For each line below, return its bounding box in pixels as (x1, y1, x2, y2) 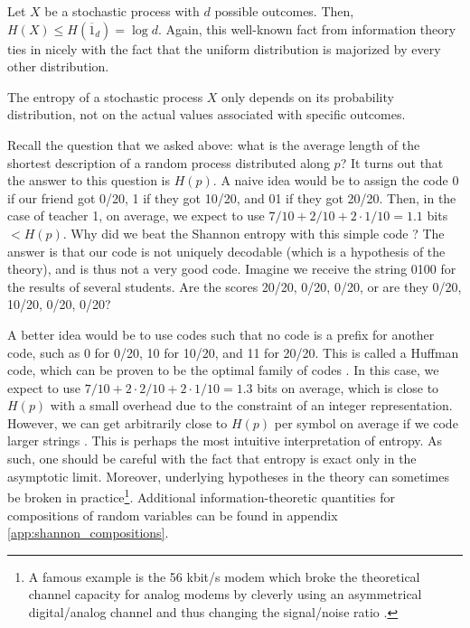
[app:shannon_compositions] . (7, 523, 169, 542)
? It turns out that (340, 153, 444, 172)
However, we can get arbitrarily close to (7, 413, 228, 432)
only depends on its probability (221, 87, 394, 106)
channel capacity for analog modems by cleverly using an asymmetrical (28, 585, 422, 604)
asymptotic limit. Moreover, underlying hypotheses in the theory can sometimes (7, 466, 449, 485)
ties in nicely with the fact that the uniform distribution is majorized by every (7, 39, 441, 58)
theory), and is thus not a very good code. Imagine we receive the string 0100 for (7, 259, 456, 278)
